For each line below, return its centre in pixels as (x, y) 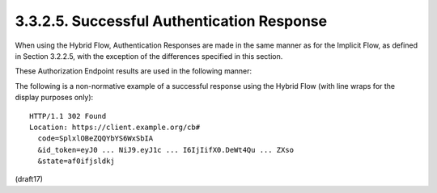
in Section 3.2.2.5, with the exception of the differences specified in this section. (149, 56)
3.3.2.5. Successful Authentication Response (171, 21)
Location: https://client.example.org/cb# (115, 127)
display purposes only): (54, 98)
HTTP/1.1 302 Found (68, 116)
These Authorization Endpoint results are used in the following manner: (134, 71)
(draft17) (29, 179)
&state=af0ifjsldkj (76, 161)
